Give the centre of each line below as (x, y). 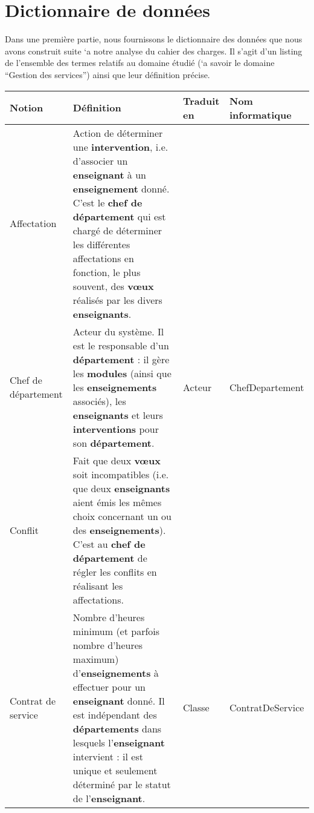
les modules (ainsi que (122, 373)
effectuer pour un (109, 686)
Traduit (201, 100)
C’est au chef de (109, 544)
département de (110, 558)
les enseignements (115, 387)
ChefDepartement (267, 387)
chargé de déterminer (117, 230)
